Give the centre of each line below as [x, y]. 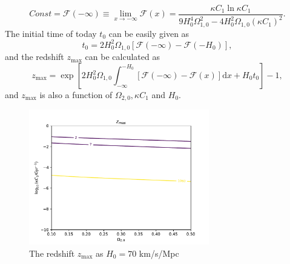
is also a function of [76, 94]
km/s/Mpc [159, 253]
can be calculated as [122, 57]
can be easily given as [149, 33]
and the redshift [35, 57]
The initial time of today [51, 33]
